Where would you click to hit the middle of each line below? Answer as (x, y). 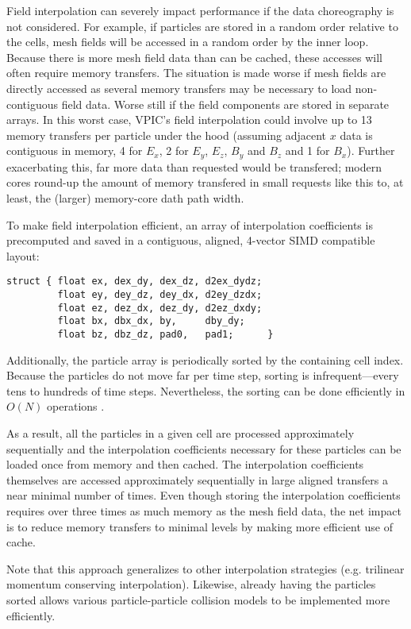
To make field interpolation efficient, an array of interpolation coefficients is (190, 224)
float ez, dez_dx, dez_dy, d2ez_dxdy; (160, 308)
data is (356, 135)
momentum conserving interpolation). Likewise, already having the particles (191, 584)
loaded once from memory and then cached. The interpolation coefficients (185, 464)
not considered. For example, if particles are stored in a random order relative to (202, 26)
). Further (371, 150)
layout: (23, 255)
